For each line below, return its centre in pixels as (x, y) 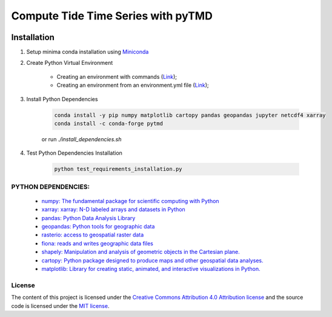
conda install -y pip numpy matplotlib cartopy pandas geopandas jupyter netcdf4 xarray (190, 115)
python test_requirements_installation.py (118, 169)
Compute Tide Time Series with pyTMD (112, 16)
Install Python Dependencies (62, 99)
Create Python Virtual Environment (70, 63)
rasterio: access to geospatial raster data (93, 235)
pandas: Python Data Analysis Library (88, 218)
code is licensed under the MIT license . (60, 305)
